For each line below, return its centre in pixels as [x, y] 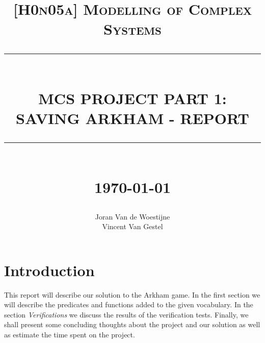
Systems [132, 29]
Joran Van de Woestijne [132, 216]
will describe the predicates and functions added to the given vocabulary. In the [129, 304]
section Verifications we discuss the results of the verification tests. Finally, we [126, 314]
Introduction [49, 270]
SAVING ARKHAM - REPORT [132, 118]
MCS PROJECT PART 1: [132, 98]
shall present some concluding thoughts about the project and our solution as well [132, 324]
